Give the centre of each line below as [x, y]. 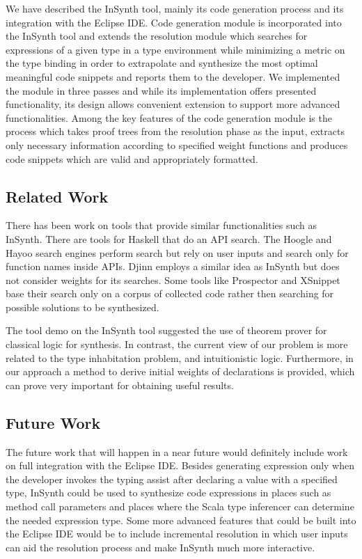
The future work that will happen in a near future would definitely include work [177, 451]
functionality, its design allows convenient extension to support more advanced [173, 104]
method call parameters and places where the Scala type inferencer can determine [180, 506]
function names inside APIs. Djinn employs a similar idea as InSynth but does [173, 266]
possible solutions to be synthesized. [82, 307]
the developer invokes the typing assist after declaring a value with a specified [172, 479]
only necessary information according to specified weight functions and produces [177, 144]
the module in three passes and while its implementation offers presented [161, 90]
